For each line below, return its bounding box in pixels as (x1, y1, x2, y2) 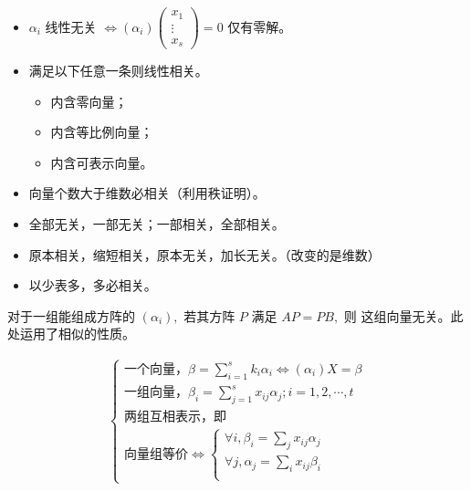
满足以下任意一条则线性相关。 (28, 61, 208, 80)
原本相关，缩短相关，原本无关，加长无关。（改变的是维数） (28, 245, 381, 264)
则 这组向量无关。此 (343, 306, 464, 325)
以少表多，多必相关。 (28, 276, 157, 295)
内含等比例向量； (50, 122, 153, 141)
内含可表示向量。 (50, 152, 153, 172)
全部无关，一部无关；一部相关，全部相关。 (28, 214, 285, 234)
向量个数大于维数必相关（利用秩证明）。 (28, 183, 266, 203)
